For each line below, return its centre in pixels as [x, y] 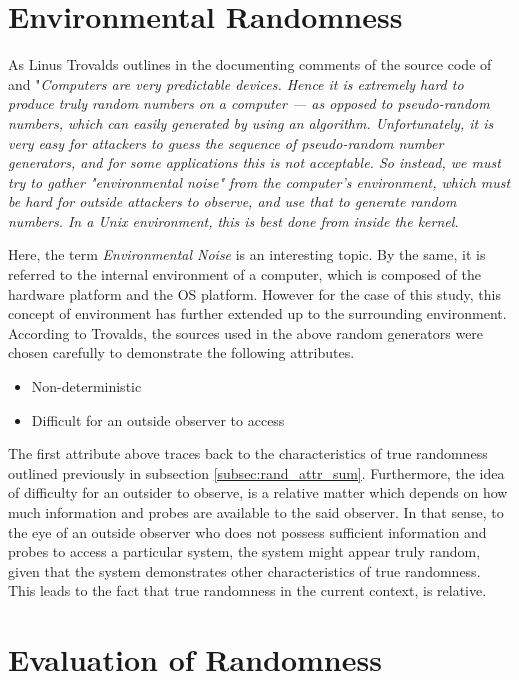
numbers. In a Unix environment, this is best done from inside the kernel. [233, 220]
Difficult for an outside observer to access [158, 419]
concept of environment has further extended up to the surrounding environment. [257, 313]
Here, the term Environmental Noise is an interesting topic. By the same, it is [247, 254]
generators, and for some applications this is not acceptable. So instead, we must [254, 162]
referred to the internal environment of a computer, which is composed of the [244, 274]
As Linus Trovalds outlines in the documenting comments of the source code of [250, 64]
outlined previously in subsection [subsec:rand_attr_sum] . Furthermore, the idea [256, 472]
